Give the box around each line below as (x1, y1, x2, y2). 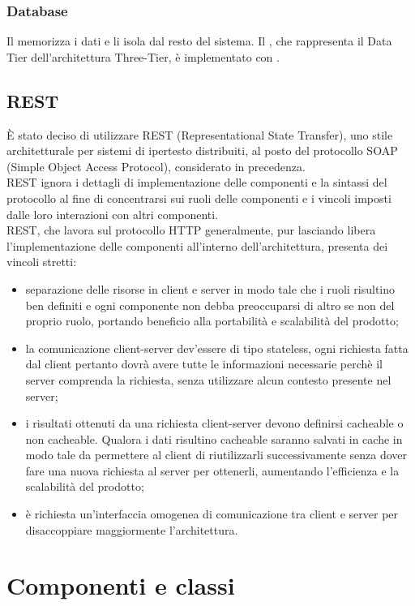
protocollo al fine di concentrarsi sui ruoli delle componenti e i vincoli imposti (6, 189, 391, 206)
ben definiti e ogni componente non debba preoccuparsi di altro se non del (25, 296, 395, 313)
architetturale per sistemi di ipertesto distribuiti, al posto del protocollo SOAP (6, 142, 398, 159)
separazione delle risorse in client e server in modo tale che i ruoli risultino (25, 280, 396, 297)
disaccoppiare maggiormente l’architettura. (25, 521, 238, 538)
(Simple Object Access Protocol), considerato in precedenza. (6, 157, 306, 174)
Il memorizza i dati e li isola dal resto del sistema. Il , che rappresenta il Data (6, 32, 392, 49)
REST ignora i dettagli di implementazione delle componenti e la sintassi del (6, 174, 387, 191)
